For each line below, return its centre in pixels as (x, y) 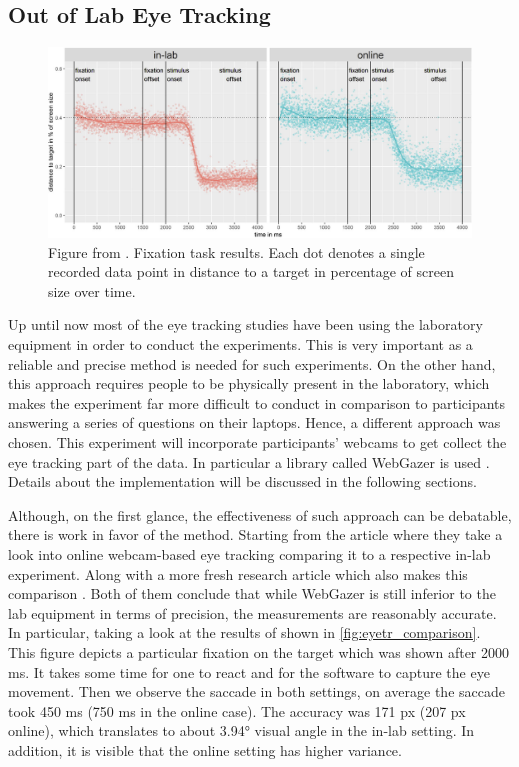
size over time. (92, 290)
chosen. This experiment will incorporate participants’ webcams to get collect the (257, 442)
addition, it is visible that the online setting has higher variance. (205, 749)
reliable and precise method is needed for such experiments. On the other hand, (252, 363)
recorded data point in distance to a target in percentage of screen (251, 271)
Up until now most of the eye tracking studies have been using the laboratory (245, 324)
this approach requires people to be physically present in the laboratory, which (249, 383)
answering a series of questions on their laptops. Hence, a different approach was (254, 422)
